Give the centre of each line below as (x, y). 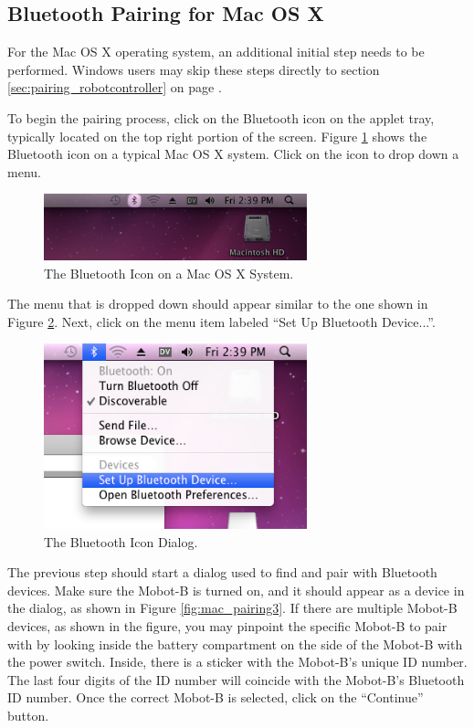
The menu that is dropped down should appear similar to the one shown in (218, 304)
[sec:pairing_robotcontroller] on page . (115, 87)
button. (28, 715)
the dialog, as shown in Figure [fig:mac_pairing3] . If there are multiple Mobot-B (232, 608)
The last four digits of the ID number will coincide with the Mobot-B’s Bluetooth (236, 679)
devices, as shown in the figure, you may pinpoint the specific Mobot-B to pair (227, 626)
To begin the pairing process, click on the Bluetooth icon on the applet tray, (221, 117)
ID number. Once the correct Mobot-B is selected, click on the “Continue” (216, 697)
